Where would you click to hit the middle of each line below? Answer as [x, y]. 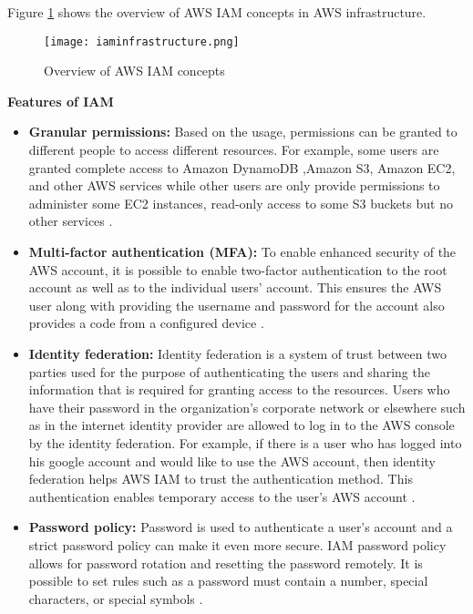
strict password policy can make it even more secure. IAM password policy [237, 544]
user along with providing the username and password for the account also [236, 305]
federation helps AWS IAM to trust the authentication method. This [221, 479]
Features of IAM [61, 101]
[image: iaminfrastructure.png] [142, 41]
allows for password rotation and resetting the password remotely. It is [226, 563]
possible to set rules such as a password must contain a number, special [228, 581]
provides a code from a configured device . [146, 323]
